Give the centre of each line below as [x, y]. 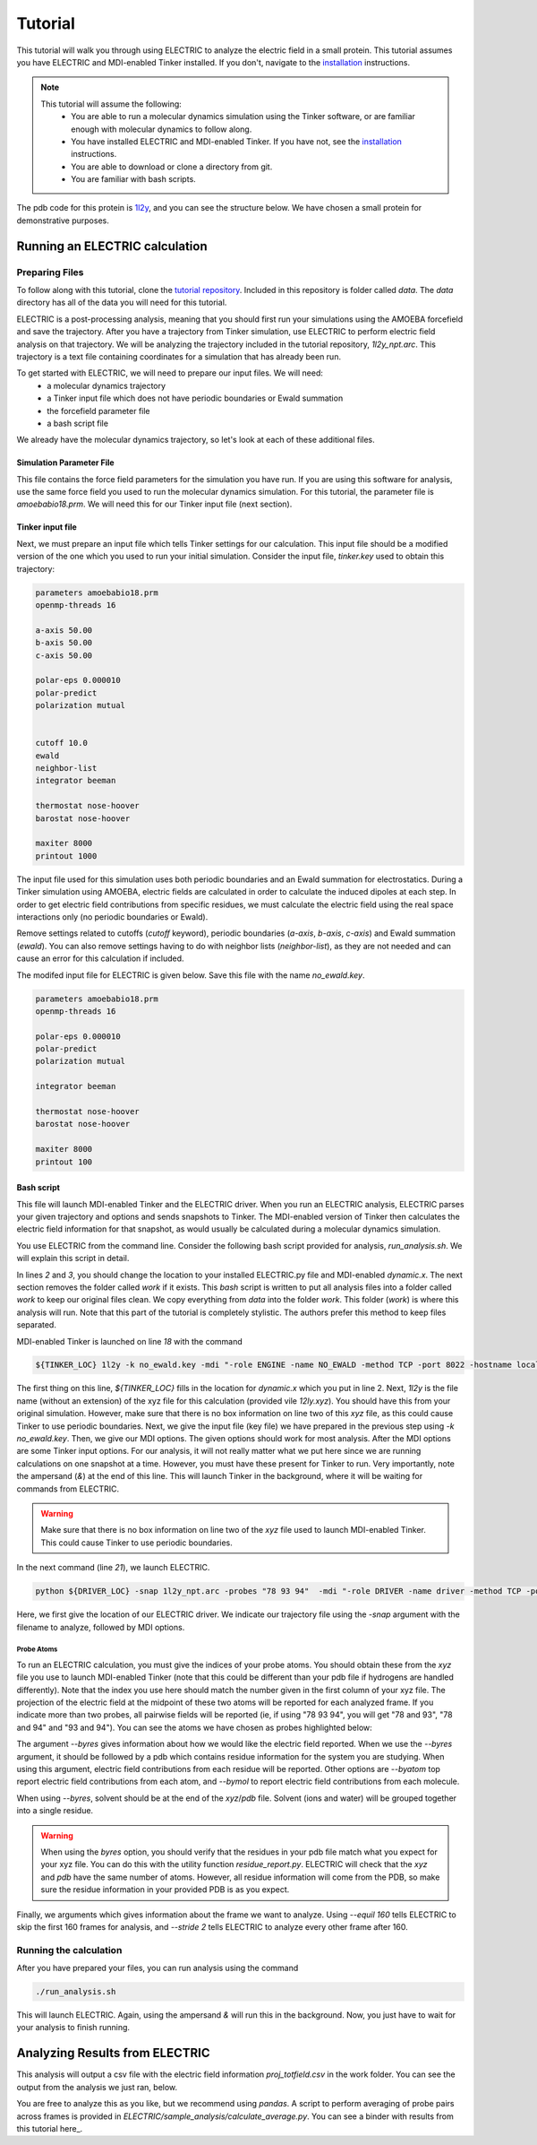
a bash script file [78, 423]
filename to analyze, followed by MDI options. [101, 1627]
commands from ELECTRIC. [68, 1489]
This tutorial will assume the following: [111, 104]
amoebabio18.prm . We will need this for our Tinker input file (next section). [154, 504]
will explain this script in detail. [73, 1258]
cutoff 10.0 [62, 743]
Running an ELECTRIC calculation [112, 246]
